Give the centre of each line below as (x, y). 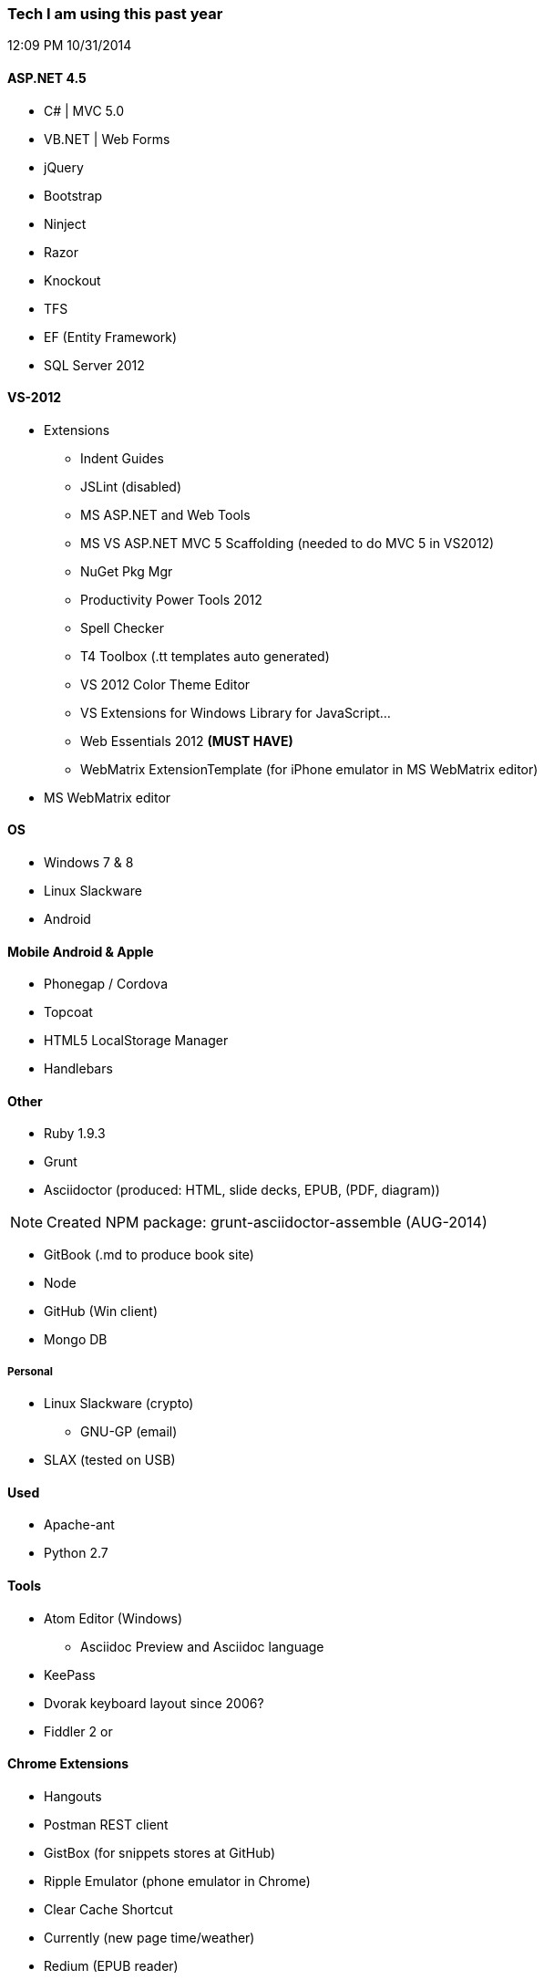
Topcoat (68, 1012)
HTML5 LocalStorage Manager (136, 1041)
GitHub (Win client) (101, 1311)
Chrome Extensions (68, 1764)
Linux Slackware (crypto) (119, 1404)
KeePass (70, 1674)
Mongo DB (76, 1340)
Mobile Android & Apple (81, 951)
